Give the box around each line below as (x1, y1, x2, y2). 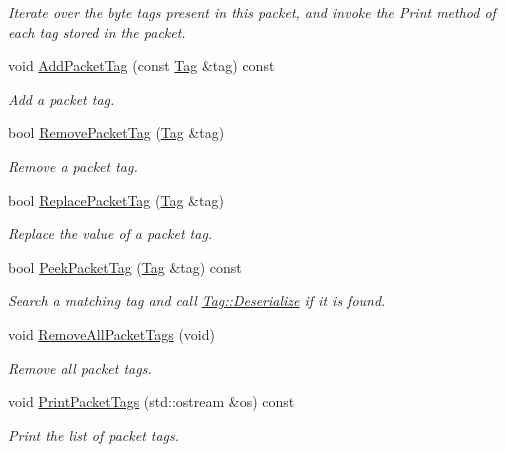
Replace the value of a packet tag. (8, 223, 213, 244)
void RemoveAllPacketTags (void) (8, 323, 215, 344)
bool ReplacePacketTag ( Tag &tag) (8, 189, 224, 210)
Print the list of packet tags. (8, 424, 180, 445)
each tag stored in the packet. (8, 21, 186, 42)
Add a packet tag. (8, 88, 115, 109)
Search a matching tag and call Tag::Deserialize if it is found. (8, 290, 386, 311)
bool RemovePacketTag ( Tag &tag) (8, 122, 225, 143)
